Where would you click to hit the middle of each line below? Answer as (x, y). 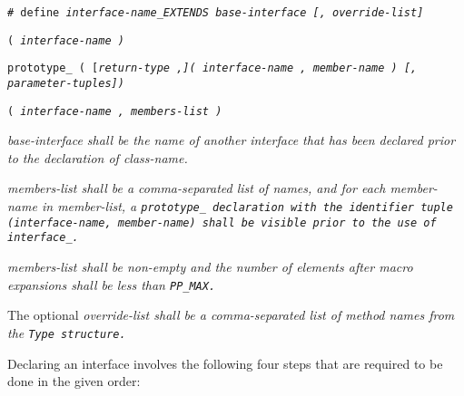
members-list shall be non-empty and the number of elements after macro (210, 267)
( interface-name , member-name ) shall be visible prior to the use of (222, 222)
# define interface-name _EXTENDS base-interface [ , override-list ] (216, 13)
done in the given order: (74, 381)
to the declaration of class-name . (98, 157)
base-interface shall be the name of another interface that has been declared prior (232, 140)
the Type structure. (67, 332)
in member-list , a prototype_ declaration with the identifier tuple (247, 206)
